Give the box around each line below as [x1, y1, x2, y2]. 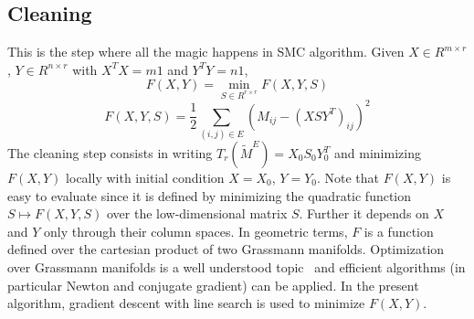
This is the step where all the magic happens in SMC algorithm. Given [7, 42, 405, 61]
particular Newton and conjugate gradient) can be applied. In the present [7, 275, 419, 294]
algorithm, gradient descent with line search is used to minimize [7, 293, 365, 313]
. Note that [316, 168, 380, 186]
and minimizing [334, 144, 421, 162]
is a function [363, 221, 434, 240]
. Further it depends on [299, 204, 429, 223]
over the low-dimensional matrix [106, 204, 288, 223]
